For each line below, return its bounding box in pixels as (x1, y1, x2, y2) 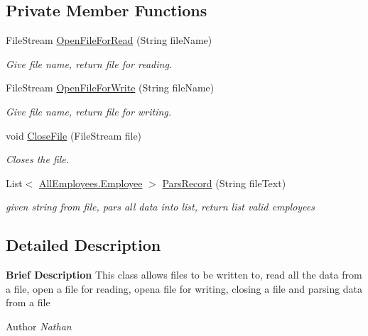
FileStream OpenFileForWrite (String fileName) (6, 80, 215, 95)
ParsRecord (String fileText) (162, 175, 286, 190)
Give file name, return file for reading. (6, 56, 173, 71)
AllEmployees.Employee (38, 175, 143, 190)
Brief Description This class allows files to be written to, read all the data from (6, 267, 362, 282)
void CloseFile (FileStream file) (6, 128, 142, 142)
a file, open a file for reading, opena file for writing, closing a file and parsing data (6, 281, 363, 296)
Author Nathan (6, 318, 72, 333)
